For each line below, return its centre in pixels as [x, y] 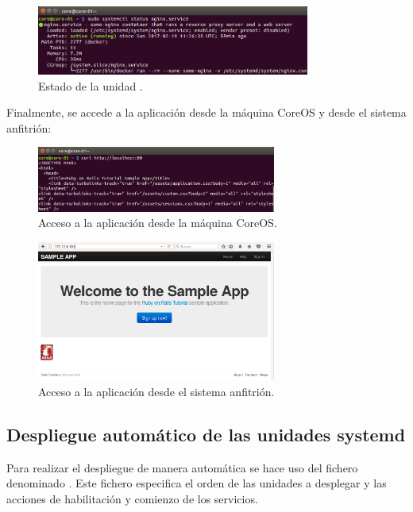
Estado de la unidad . [91, 85]
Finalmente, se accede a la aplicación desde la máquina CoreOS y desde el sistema [206, 112]
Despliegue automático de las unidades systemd [206, 434]
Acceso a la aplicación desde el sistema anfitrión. [156, 391]
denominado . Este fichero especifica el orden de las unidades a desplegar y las [197, 483]
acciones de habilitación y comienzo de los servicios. [132, 498]
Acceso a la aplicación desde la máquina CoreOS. [158, 223]
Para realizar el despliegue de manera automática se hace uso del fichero [182, 467]
